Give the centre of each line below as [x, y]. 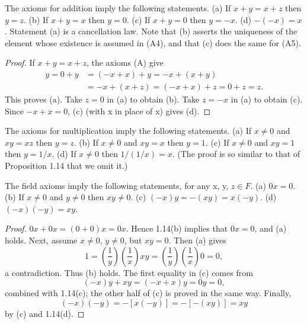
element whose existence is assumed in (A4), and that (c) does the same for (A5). [153, 42]
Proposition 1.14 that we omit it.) [66, 165]
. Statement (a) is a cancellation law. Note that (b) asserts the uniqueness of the [151, 31]
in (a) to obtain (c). [267, 99]
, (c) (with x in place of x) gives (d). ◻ [139, 110]
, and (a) [271, 228]
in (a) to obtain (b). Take [153, 99]
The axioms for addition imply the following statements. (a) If [118, 8]
